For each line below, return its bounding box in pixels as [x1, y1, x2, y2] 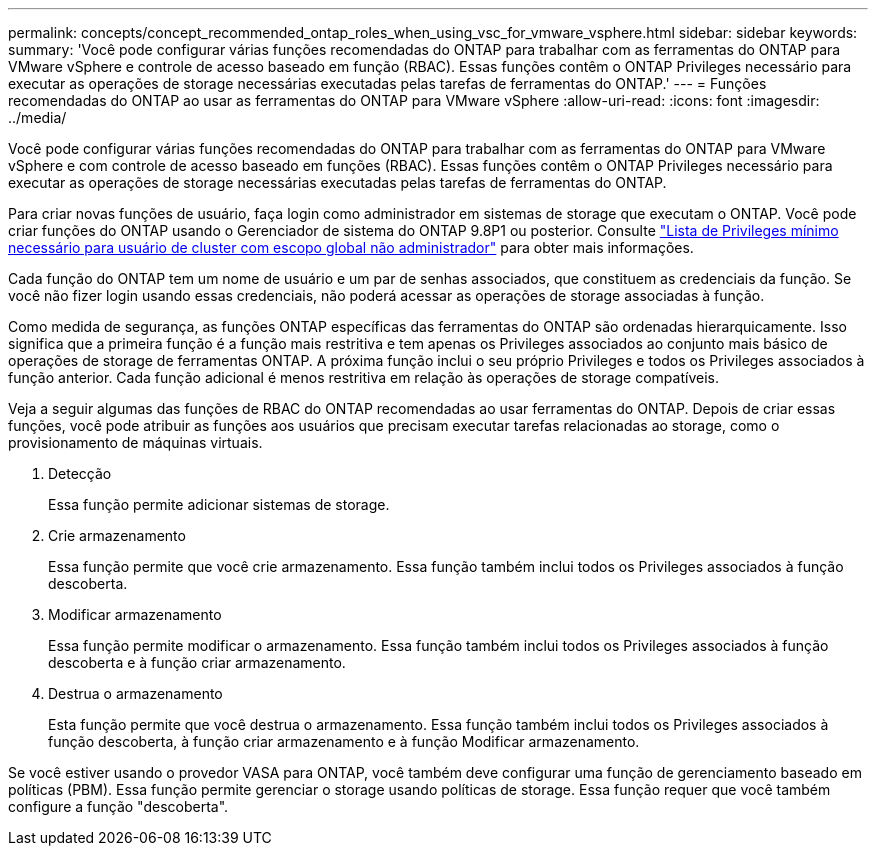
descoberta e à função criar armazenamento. [48, 654, 346, 671]
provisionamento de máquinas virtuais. [8, 434, 263, 451]
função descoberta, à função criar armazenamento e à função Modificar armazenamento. [48, 733, 640, 750]
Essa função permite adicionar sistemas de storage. [48, 496, 390, 513]
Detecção [48, 465, 112, 482]
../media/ [8, 109, 67, 126]
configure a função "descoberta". [8, 798, 229, 815]
